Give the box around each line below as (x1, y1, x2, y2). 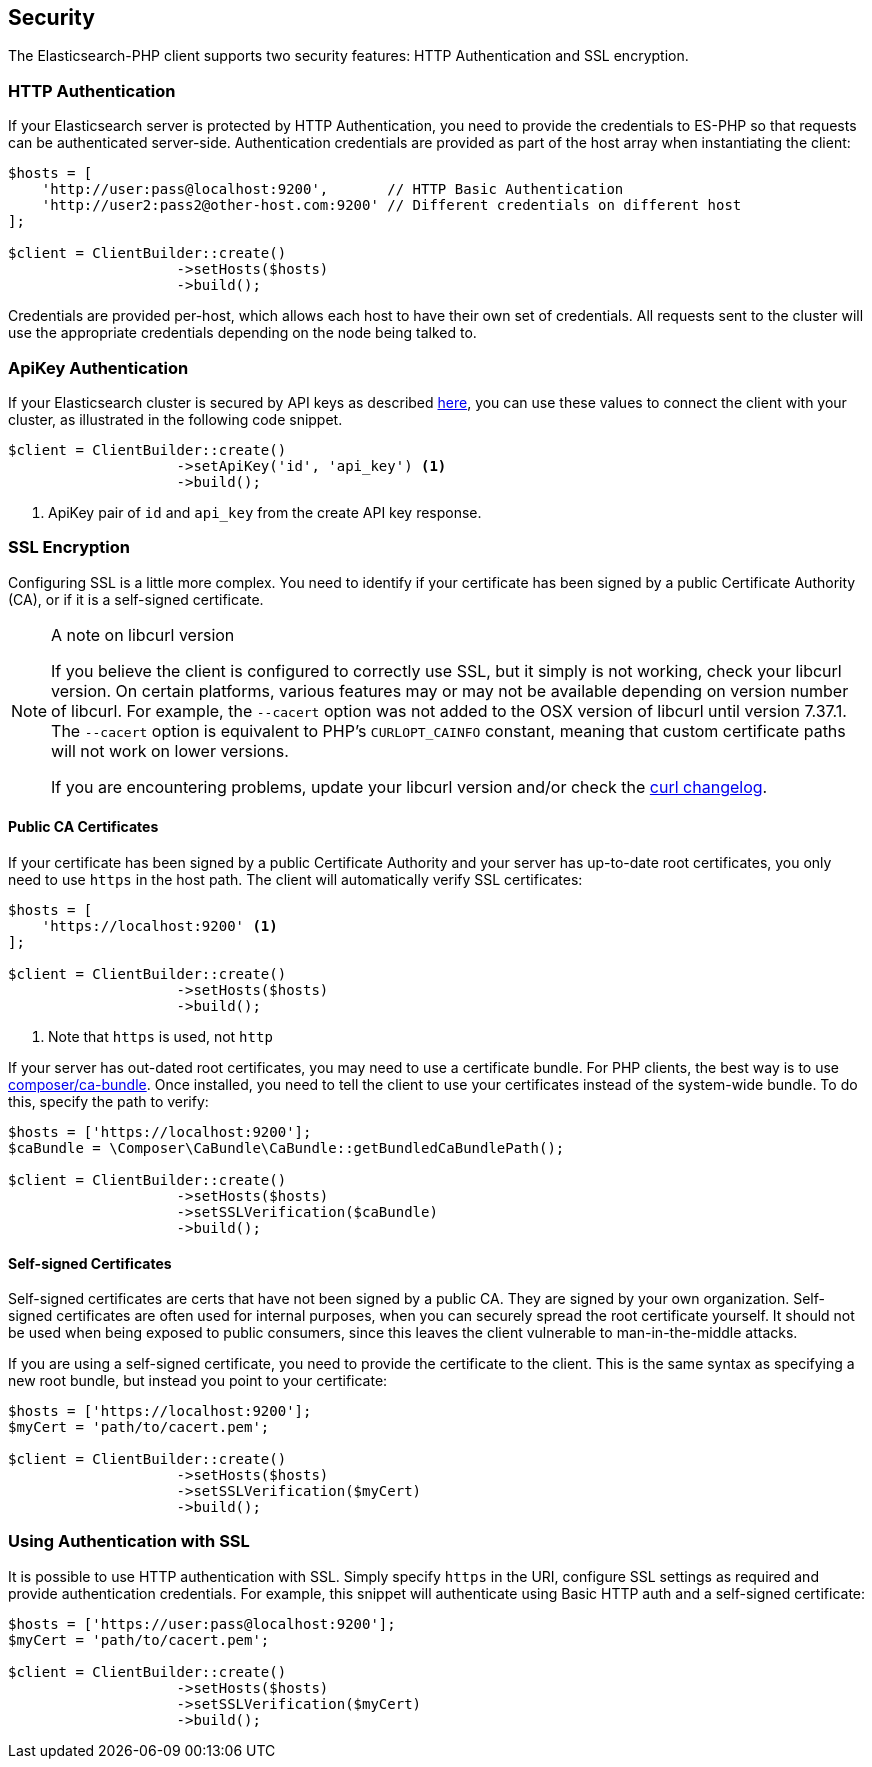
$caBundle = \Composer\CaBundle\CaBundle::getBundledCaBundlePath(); (8, 1139, 565, 1156)
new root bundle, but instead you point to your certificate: (8, 1372, 388, 1390)
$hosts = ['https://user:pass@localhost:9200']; (8, 1615, 396, 1632)
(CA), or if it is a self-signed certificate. (8, 590, 264, 608)
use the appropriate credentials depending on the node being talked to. (8, 324, 477, 342)
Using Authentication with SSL (8, 1531, 250, 1552)
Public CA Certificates (8, 818, 159, 836)
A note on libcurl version (51, 624, 235, 645)
